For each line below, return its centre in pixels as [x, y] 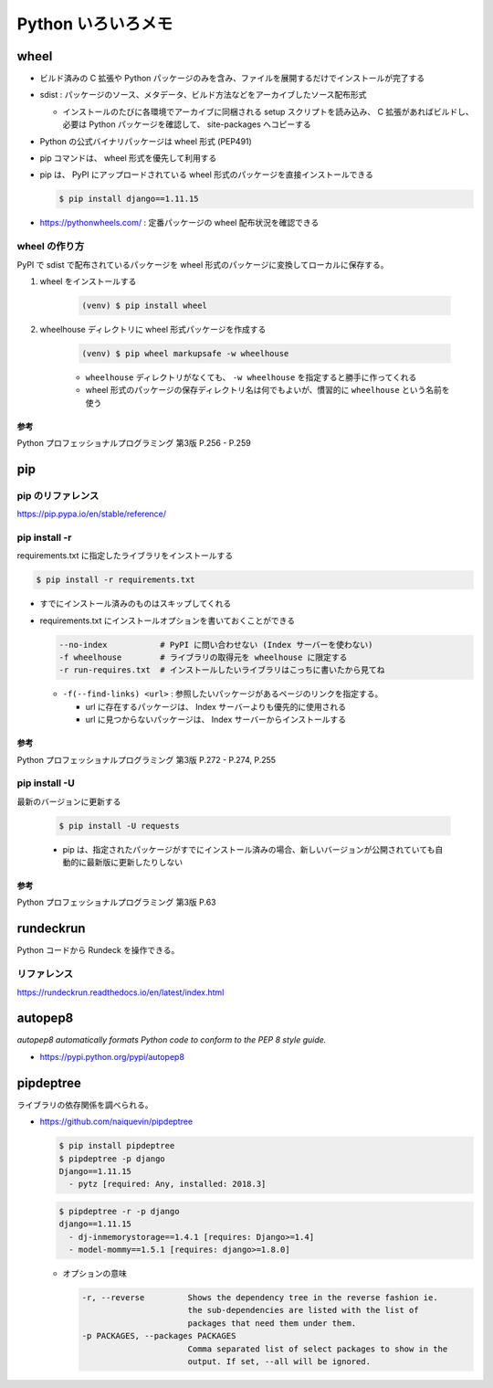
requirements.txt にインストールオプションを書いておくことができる [168, 620]
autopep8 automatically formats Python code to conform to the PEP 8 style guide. [172, 1040]
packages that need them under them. [272, 1323]
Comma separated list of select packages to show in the [318, 1349]
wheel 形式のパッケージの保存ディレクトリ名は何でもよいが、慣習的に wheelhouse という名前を [268, 390]
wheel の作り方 [51, 247]
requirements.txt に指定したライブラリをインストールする [125, 556]
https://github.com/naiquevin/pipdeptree [116, 1122]
